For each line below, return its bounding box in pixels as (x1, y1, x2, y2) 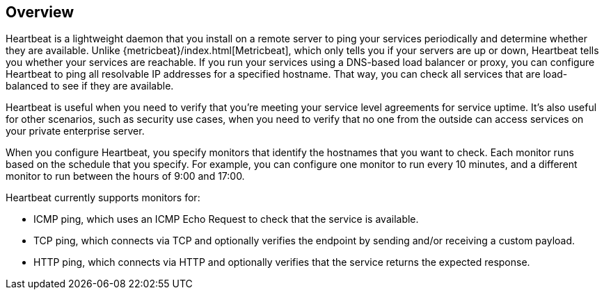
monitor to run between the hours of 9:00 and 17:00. (6, 170, 245, 183)
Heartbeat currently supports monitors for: (6, 192, 200, 204)
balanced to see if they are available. (6, 80, 174, 92)
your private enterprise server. (6, 125, 145, 137)
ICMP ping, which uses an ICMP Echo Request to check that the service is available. (33, 213, 419, 226)
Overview (6, 3, 74, 21)
